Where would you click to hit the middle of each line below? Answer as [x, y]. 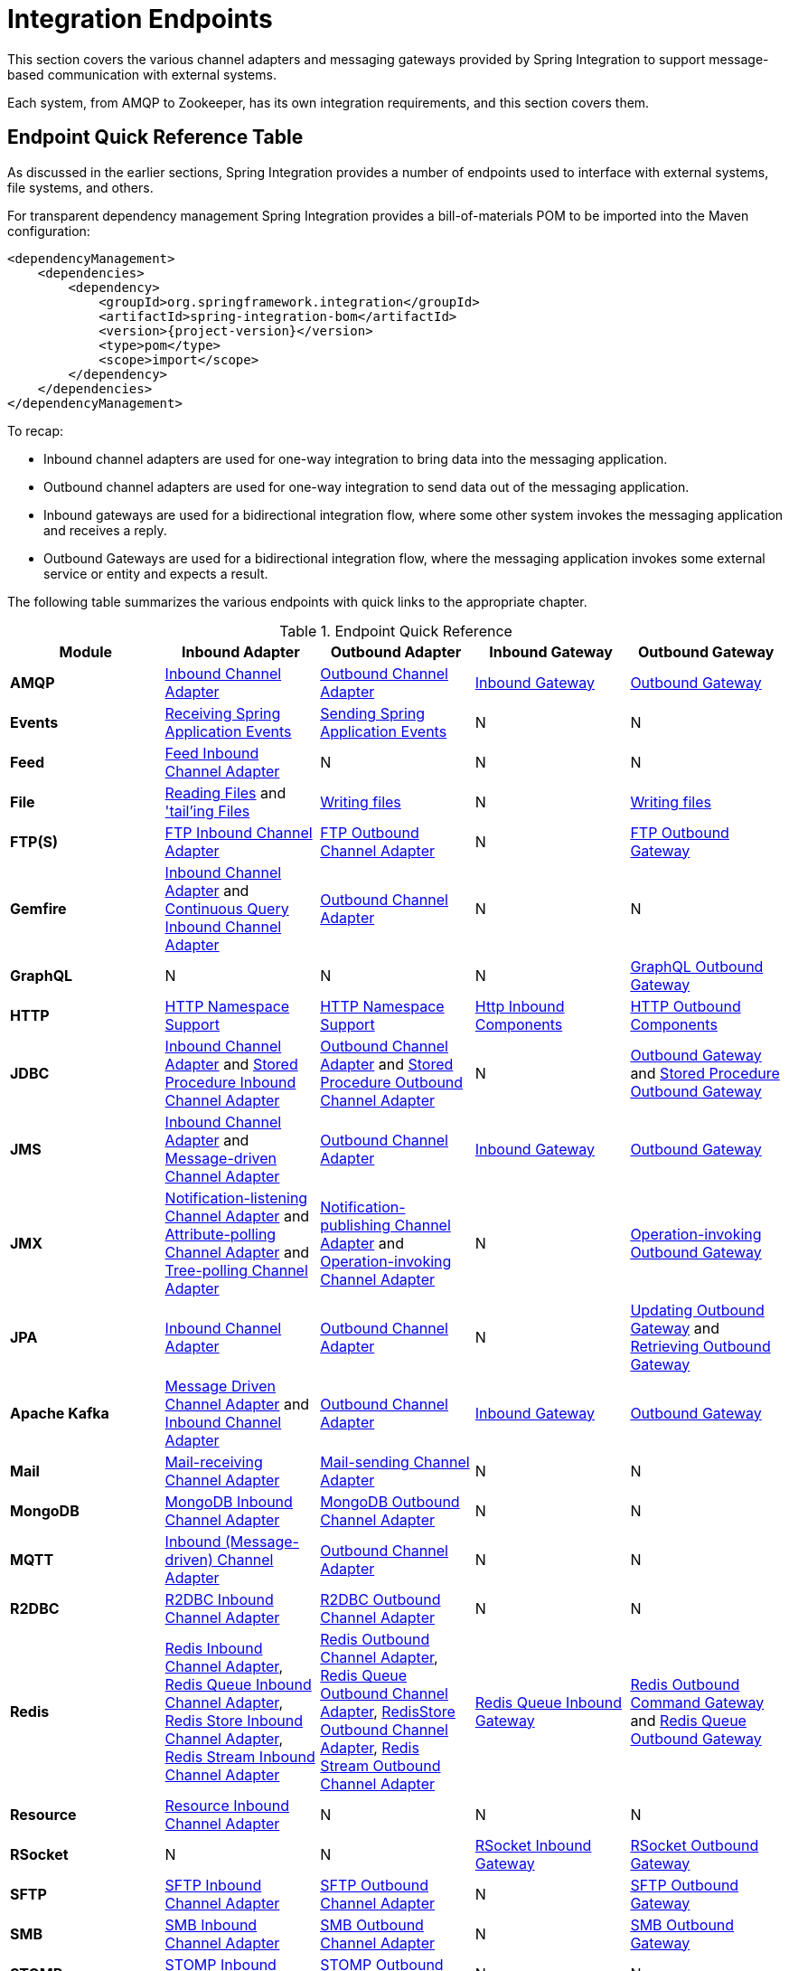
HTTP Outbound [686, 1006]
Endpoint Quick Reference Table [155, 137]
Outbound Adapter [396, 651]
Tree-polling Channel [236, 1270]
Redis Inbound [214, 1648]
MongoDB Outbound [390, 1501]
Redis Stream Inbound [240, 1756]
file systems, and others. [80, 187]
